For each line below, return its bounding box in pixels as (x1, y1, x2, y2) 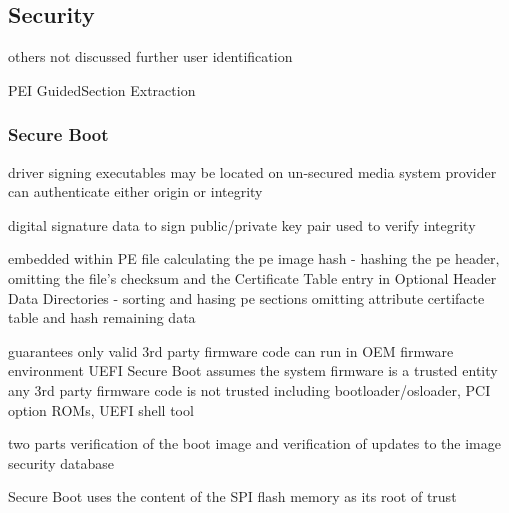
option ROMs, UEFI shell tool (8, 399, 194, 420)
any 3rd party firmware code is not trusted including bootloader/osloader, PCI (8, 379, 491, 400)
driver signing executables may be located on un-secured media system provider (8, 161, 497, 182)
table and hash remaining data (8, 307, 196, 328)
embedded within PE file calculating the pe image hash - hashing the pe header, (8, 248, 500, 269)
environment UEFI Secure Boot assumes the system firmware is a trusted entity (8, 360, 498, 381)
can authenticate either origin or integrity (8, 181, 263, 202)
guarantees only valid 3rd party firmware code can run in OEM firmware (8, 340, 454, 361)
